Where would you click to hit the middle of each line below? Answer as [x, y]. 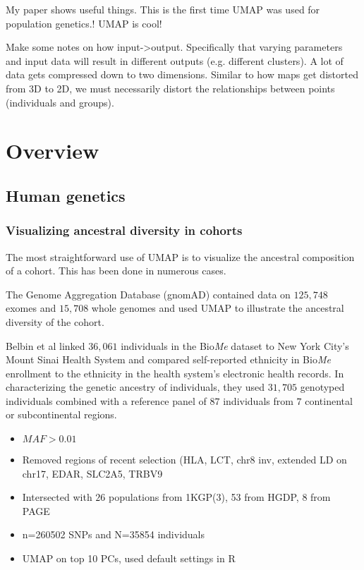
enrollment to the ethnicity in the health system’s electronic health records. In [175, 373]
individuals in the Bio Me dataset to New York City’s [235, 345]
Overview [53, 151]
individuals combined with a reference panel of [106, 400]
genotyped [322, 387]
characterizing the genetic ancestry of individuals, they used [135, 387]
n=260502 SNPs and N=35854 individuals [114, 534]
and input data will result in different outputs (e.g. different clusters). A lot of [175, 60]
